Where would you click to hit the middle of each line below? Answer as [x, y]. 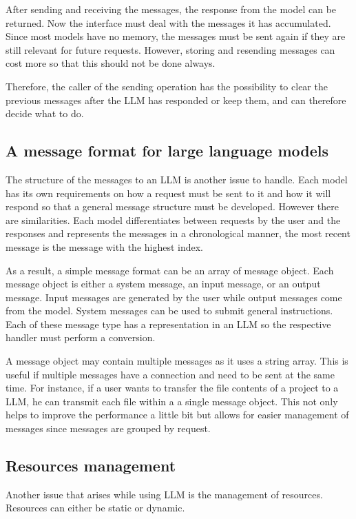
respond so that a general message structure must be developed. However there [172, 206]
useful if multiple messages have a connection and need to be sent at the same [170, 374]
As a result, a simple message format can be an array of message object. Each [170, 270]
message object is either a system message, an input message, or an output [163, 284]
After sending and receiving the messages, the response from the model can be [171, 9]
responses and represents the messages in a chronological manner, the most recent [178, 233]
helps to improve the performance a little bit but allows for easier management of [177, 415]
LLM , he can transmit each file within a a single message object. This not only [172, 401]
